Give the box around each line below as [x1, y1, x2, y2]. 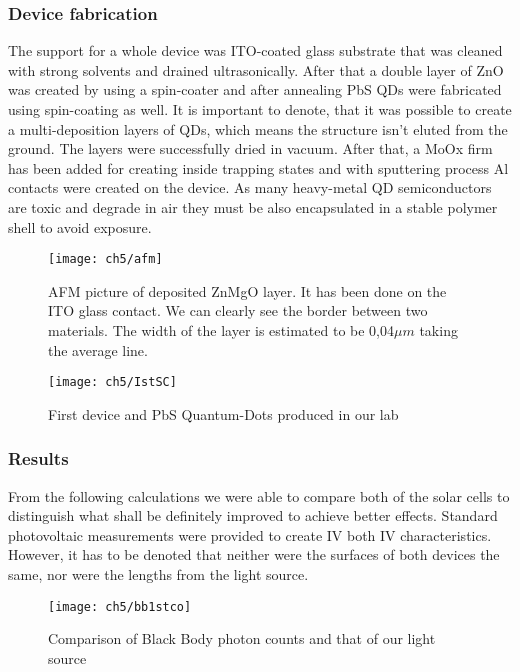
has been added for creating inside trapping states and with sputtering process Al [8, 157, 509, 178]
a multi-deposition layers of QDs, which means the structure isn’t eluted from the [8, 118, 508, 139]
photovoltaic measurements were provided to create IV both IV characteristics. [8, 524, 492, 545]
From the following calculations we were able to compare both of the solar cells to [8, 485, 510, 506]
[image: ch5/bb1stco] [48, 599, 192, 614]
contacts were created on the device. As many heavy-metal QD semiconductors [8, 177, 492, 198]
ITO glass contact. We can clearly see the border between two [48, 300, 428, 321]
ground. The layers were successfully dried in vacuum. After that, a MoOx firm [8, 138, 493, 159]
